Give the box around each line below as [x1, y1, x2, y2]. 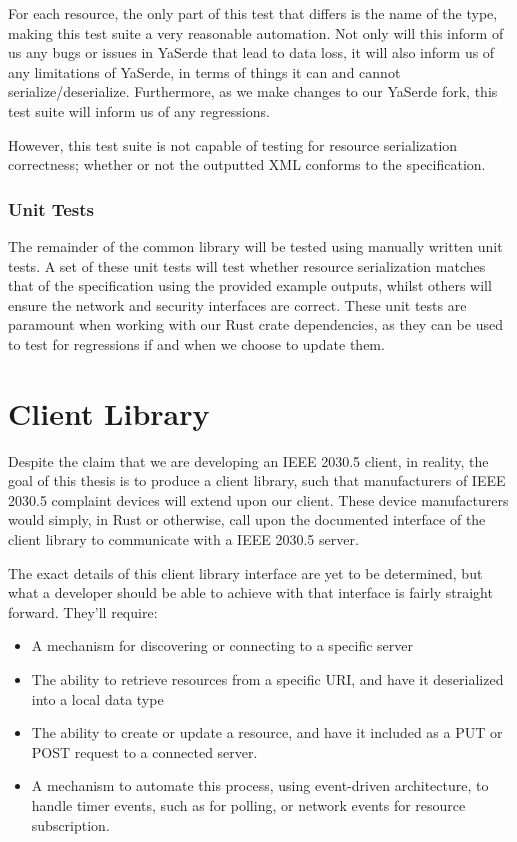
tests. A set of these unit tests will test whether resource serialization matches [8, 255, 486, 276]
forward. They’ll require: [8, 601, 158, 622]
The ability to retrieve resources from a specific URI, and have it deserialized [31, 669, 504, 689]
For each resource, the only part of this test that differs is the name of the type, [8, 3, 498, 23]
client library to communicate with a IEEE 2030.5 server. [8, 529, 359, 550]
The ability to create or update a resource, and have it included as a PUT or [31, 722, 503, 743]
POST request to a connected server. [31, 741, 258, 762]
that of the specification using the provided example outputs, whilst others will [8, 275, 492, 296]
